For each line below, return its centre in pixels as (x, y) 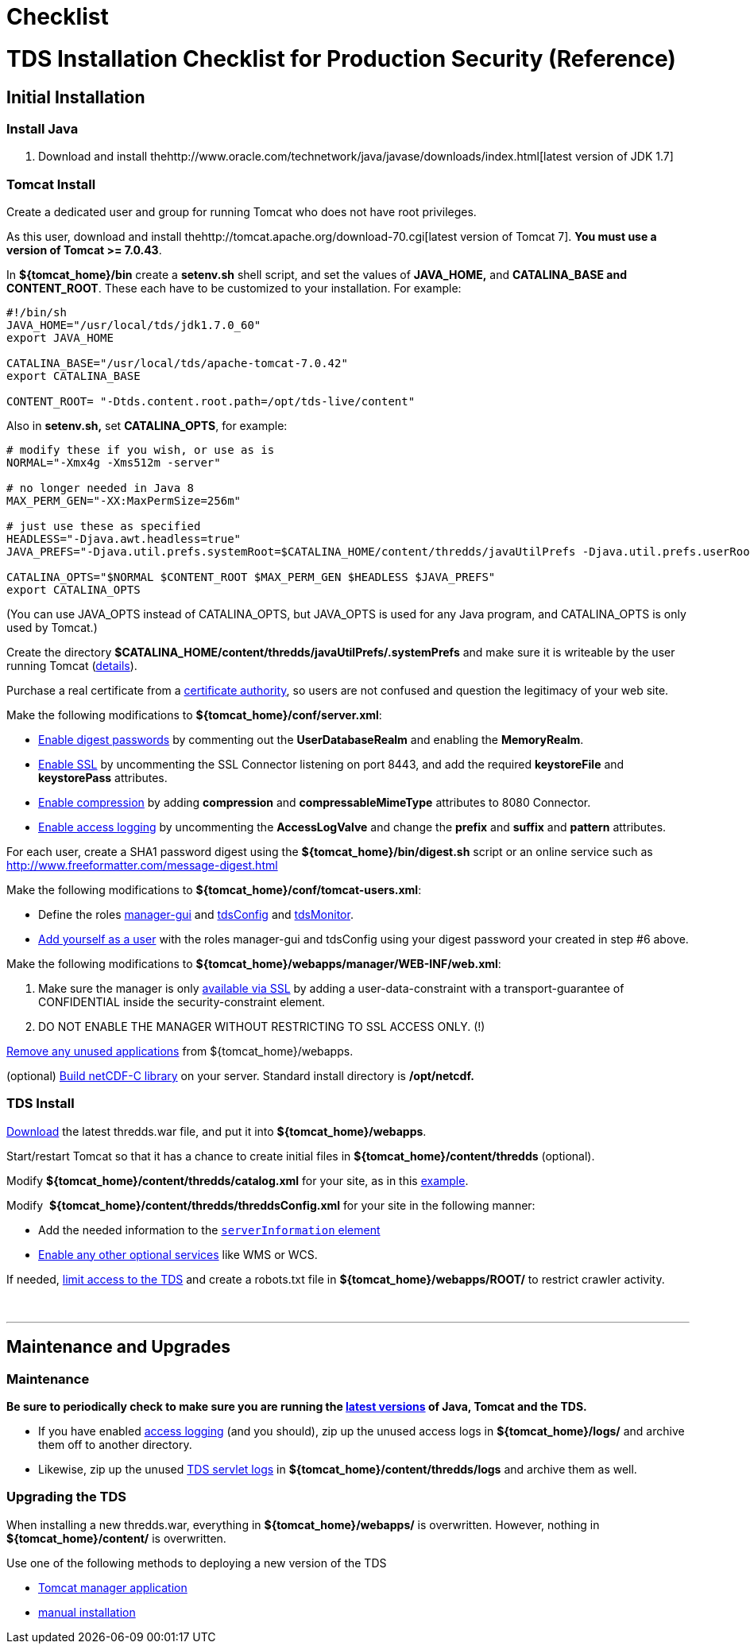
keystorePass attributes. (103, 778)
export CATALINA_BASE (73, 376)
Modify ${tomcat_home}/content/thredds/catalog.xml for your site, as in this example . (238, 1180)
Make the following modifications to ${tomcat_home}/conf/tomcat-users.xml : (214, 890)
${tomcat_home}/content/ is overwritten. (116, 1538)
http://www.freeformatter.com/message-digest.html (142, 866)
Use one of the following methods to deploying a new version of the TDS (197, 1563)
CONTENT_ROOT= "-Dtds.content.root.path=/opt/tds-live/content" (211, 402)
